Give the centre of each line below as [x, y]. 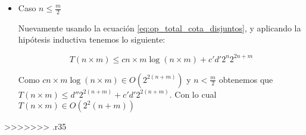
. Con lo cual [193, 94]
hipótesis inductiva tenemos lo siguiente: [92, 39]
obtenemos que [246, 79]
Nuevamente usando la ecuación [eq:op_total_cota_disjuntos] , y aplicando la [160, 28]
